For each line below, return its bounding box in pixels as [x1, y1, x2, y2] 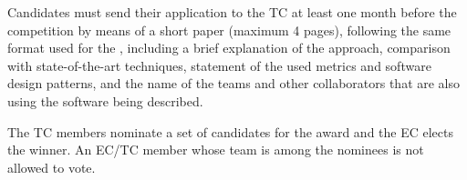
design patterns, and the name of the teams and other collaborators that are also [7, 74, 461, 93]
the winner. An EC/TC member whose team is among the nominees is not [7, 140, 424, 159]
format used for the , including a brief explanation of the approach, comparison [7, 38, 451, 57]
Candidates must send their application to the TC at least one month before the [7, 3, 457, 21]
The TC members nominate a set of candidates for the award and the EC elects [7, 122, 453, 141]
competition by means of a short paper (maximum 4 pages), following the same [7, 20, 451, 39]
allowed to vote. [7, 157, 96, 176]
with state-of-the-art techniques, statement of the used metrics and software [7, 55, 431, 75]
